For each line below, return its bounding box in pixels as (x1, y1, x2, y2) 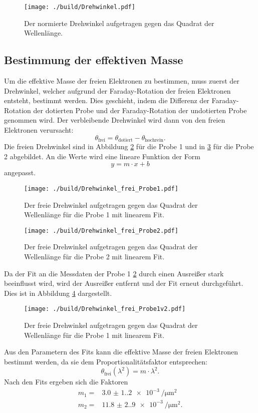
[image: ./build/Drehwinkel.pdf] (24, 4, 135, 11)
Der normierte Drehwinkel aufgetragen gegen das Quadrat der (24, 18, 214, 28)
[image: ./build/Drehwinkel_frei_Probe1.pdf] (24, 185, 178, 192)
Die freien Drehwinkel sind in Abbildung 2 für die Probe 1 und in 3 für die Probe (4, 141, 254, 152)
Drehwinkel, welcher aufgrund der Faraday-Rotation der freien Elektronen (4, 85, 231, 96)
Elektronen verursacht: (4, 125, 74, 135)
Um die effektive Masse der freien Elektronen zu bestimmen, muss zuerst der (4, 76, 239, 86)
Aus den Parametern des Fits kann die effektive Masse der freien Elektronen (4, 346, 238, 357)
